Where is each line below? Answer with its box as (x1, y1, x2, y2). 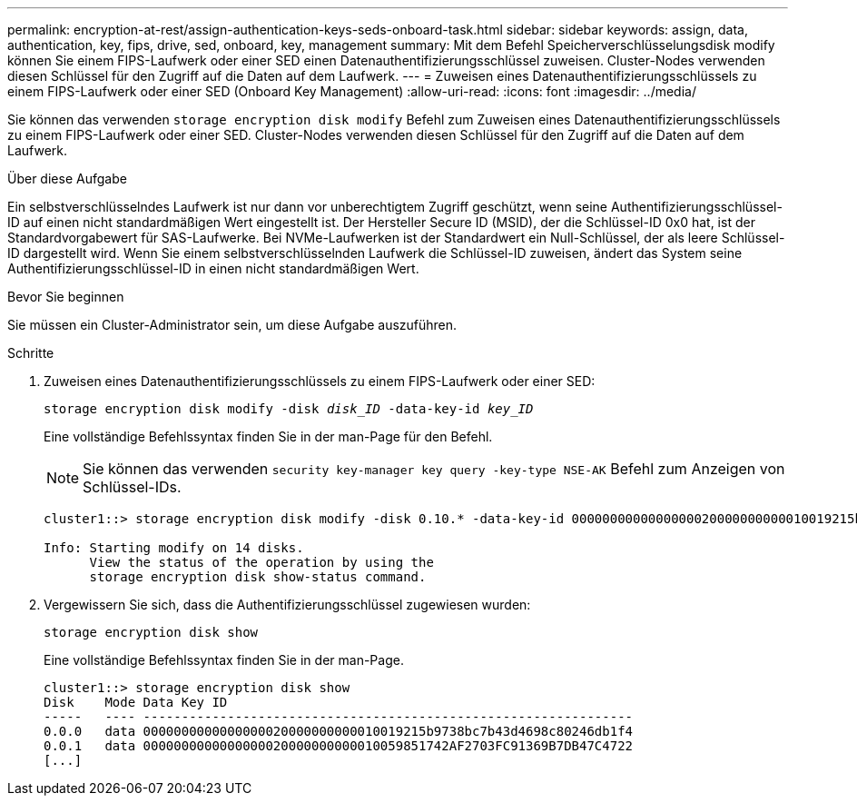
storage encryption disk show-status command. (89, 570, 427, 584)
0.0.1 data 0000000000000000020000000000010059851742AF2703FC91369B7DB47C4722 (44, 739, 634, 753)
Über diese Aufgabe (7, 171, 127, 186)
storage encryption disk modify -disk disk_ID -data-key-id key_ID (44, 401, 534, 416)
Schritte (7, 345, 54, 361)
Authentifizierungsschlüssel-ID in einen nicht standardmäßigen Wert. (7, 261, 419, 276)
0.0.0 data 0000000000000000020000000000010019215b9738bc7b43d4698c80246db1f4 (44, 724, 634, 739)
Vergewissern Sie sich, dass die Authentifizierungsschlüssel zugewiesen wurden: (44, 597, 531, 612)
